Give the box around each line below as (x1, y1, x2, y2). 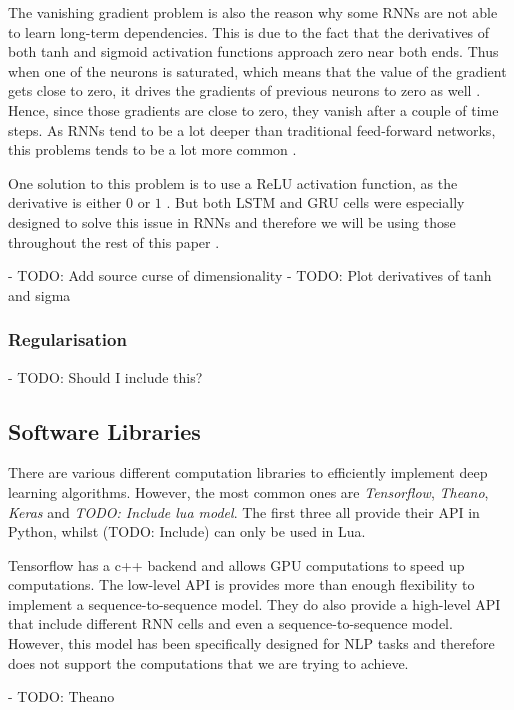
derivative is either (8, 192, 122, 213)
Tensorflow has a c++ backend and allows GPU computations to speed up (8, 554, 465, 575)
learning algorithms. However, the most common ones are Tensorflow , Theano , (8, 481, 489, 502)
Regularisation (8, 327, 127, 352)
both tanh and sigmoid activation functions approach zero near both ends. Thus (8, 41, 499, 62)
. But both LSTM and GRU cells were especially (166, 192, 465, 213)
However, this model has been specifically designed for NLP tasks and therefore (8, 633, 495, 654)
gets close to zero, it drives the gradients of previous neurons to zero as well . (8, 80, 481, 101)
